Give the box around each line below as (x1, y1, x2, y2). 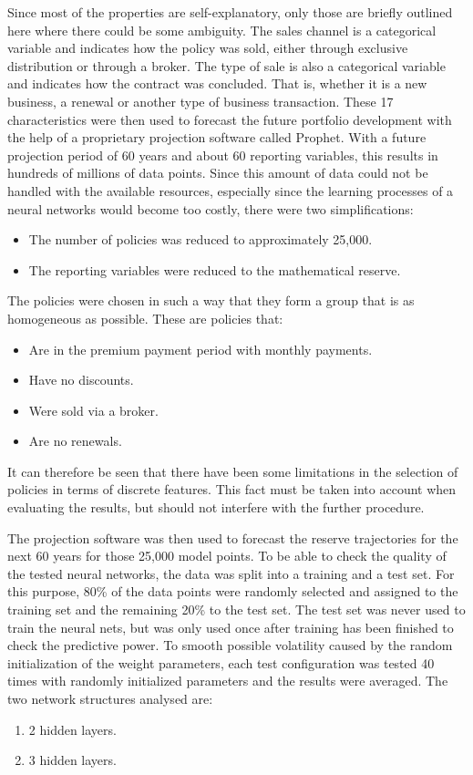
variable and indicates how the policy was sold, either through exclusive (7, 38, 408, 57)
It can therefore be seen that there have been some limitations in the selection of (7, 461, 458, 480)
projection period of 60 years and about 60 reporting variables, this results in (7, 145, 438, 164)
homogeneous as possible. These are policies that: (7, 308, 283, 327)
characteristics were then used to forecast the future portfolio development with (7, 109, 452, 129)
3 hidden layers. (28, 750, 117, 770)
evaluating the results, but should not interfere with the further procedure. (7, 498, 425, 517)
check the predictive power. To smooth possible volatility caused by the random (7, 635, 453, 655)
